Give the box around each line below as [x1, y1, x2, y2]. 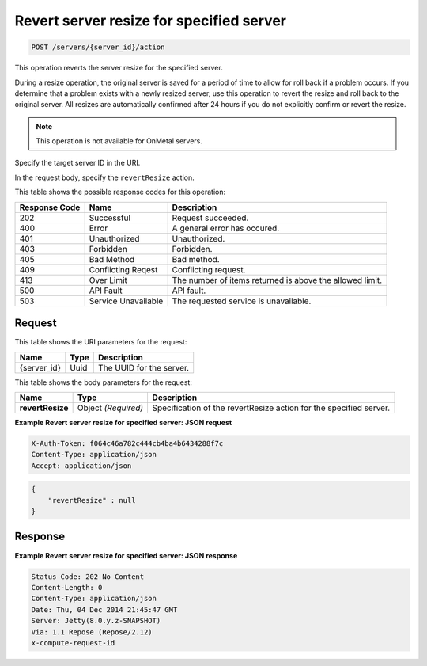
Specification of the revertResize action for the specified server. [152, 402, 391, 413]
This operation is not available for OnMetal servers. [36, 136, 203, 146]
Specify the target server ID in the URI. [14, 158, 141, 168]
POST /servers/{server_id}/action [31, 43, 165, 51]
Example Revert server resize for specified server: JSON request [14, 417, 232, 427]
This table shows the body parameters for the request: [14, 377, 193, 387]
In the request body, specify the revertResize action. [14, 173, 195, 182]
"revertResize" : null [47, 496, 136, 504]
